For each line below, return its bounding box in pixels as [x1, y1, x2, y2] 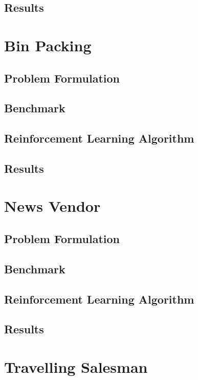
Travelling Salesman [4, 356, 148, 377]
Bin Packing [4, 34, 92, 55]
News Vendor [4, 195, 101, 216]
